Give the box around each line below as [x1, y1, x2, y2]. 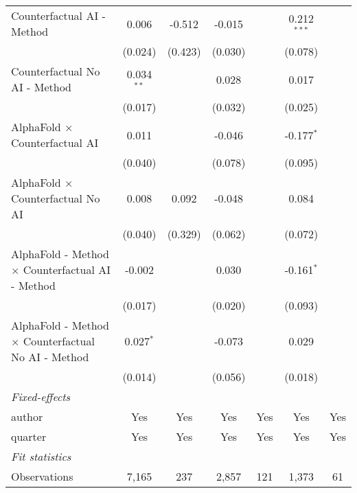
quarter [11, 428, 47, 444]
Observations [11, 468, 73, 484]
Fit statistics [11, 448, 71, 464]
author [11, 409, 43, 424]
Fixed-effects [11, 389, 71, 404]
